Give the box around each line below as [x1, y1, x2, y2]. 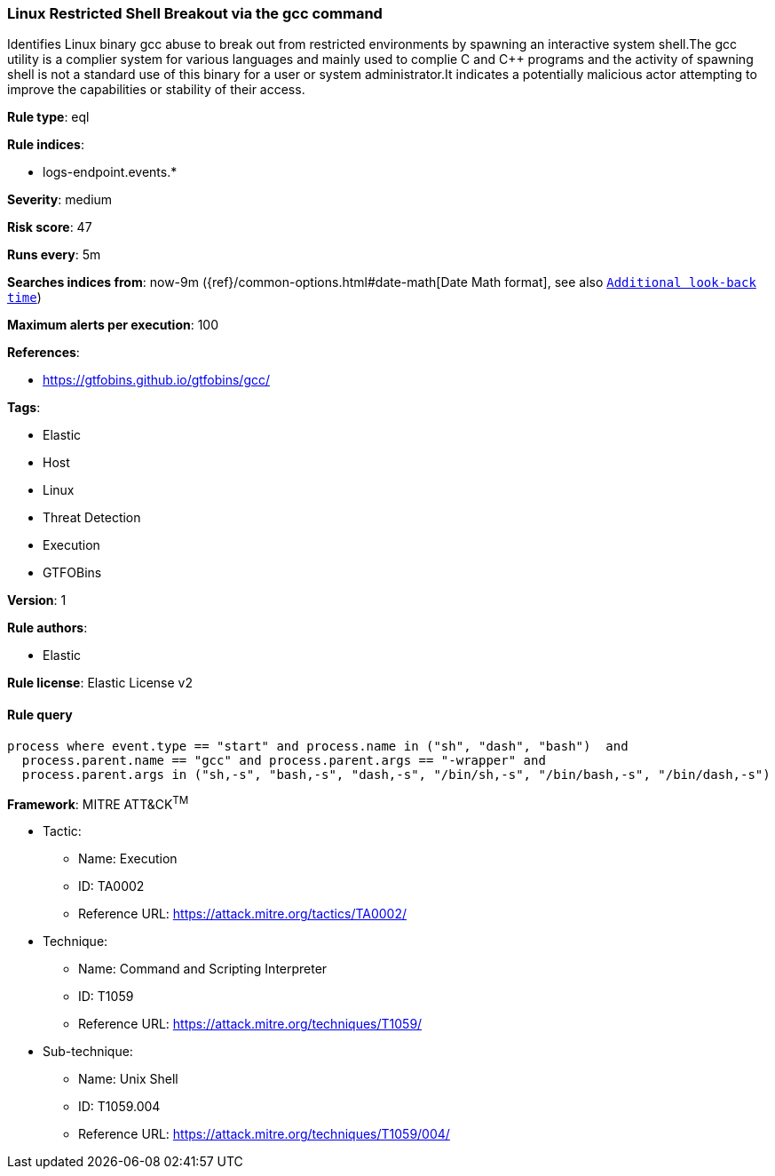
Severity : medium [7, 192, 113, 208]
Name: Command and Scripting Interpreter [78, 961, 328, 977]
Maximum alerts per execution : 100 [7, 317, 219, 333]
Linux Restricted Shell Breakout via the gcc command [7, 4, 383, 22]
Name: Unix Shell [78, 1071, 178, 1087]
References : [7, 345, 80, 361]
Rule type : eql [7, 109, 90, 125]
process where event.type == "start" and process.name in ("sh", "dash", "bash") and [7, 738, 629, 753]
